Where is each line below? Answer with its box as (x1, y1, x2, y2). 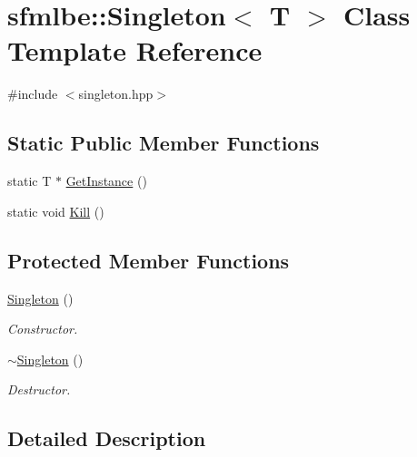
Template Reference (7, 32, 263, 69)
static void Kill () (7, 201, 104, 220)
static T (7, 171, 52, 190)
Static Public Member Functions (7, 129, 320, 157)
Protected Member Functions (7, 246, 290, 274)
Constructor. (7, 319, 78, 338)
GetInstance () (65, 171, 147, 190)
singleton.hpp (78, 84, 154, 103)
